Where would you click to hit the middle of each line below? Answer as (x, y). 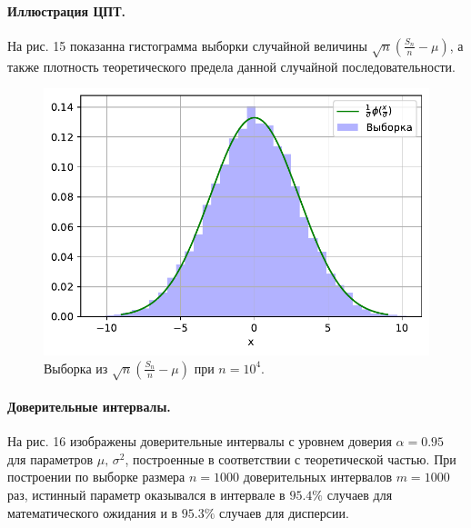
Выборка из (76, 368)
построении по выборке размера (96, 477)
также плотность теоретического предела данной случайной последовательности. (231, 66)
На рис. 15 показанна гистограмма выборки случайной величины (187, 45)
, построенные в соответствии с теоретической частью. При (291, 458)
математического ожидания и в (93, 512)
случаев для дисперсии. (284, 512)
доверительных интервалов (318, 477)
